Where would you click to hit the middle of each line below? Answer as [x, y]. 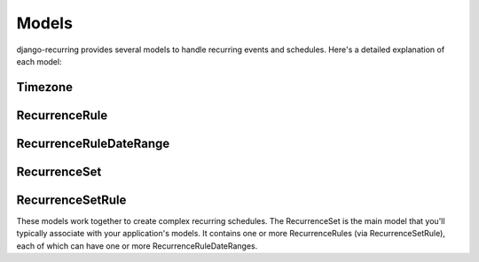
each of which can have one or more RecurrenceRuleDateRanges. [137, 246]
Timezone [45, 87]
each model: [39, 61]
